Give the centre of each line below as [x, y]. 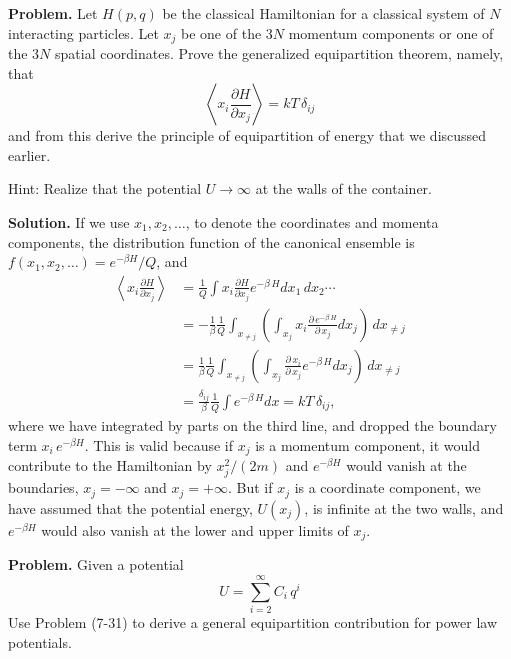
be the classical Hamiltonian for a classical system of [323, 13]
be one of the [221, 32]
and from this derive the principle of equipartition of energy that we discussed [247, 135]
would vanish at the [406, 465]
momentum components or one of [391, 32]
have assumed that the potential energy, [130, 507]
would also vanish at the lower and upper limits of [195, 529]
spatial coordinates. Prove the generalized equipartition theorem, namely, [279, 53]
